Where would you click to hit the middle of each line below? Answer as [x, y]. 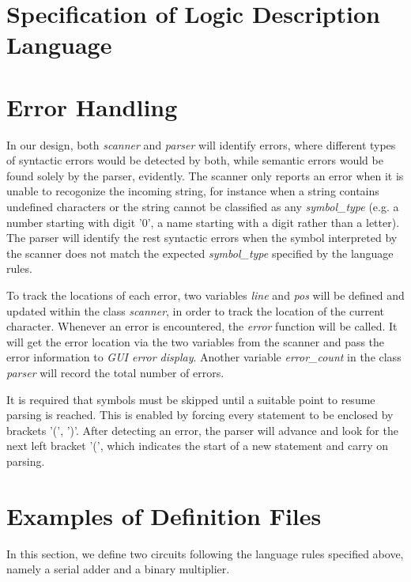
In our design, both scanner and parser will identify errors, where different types [201, 144]
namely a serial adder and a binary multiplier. [118, 569]
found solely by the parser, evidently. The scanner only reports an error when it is [205, 175]
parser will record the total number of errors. [115, 372]
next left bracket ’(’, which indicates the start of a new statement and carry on [197, 446]
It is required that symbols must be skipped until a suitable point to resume [191, 399]
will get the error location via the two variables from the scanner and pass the [196, 341]
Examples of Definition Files [164, 515]
